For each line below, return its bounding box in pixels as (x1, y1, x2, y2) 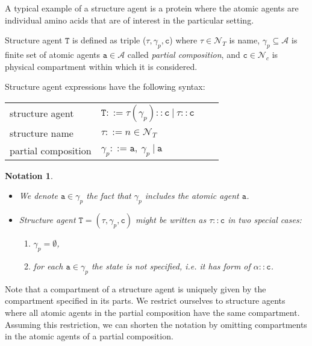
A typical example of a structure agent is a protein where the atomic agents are (5, 2, 299, 14)
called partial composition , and (127, 48, 240, 60)
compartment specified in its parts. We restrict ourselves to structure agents (5, 294, 285, 307)
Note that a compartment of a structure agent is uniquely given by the (5, 282, 266, 295)
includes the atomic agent (145, 189, 239, 202)
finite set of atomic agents (5, 48, 101, 60)
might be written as (135, 213, 207, 226)
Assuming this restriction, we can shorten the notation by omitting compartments (5, 318, 307, 330)
